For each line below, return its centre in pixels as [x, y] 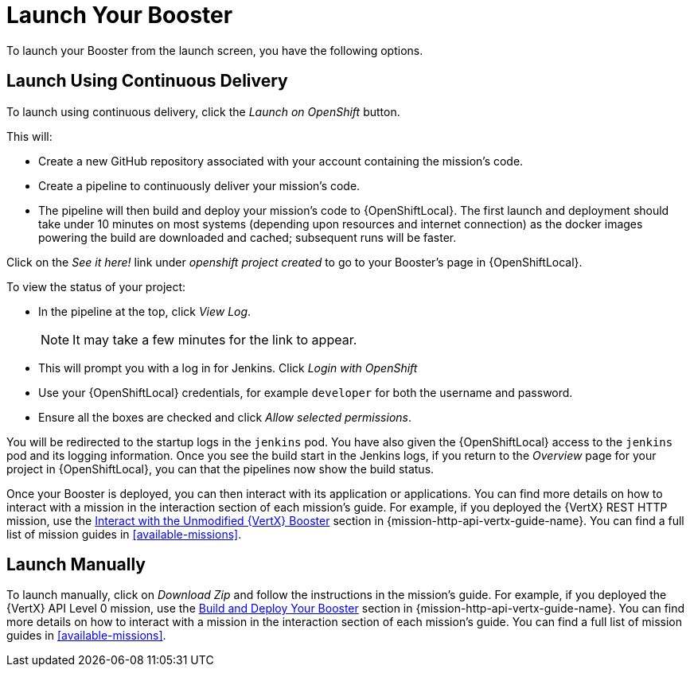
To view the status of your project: [96, 286]
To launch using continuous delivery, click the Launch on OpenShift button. [203, 111]
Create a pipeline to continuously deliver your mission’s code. [199, 185]
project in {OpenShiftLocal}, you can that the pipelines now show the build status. [220, 469]
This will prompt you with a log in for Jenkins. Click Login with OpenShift [228, 368]
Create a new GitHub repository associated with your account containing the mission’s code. [281, 161]
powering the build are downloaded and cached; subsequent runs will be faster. [248, 237]
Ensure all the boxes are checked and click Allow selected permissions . [225, 417]
